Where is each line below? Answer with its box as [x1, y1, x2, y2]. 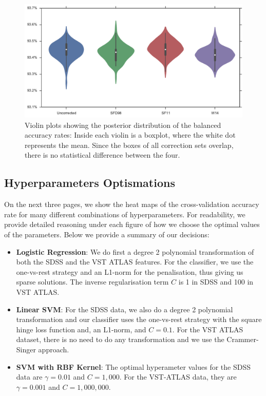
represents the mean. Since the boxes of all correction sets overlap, [25, 139, 234, 150]
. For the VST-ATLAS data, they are [119, 371, 237, 382]
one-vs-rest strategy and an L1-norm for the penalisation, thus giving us [16, 266, 243, 277]
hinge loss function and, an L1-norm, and [16, 324, 146, 334]
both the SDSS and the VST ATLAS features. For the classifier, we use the [16, 256, 254, 267]
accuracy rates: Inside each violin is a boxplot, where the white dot [25, 129, 236, 140]
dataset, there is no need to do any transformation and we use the [16, 334, 224, 345]
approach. [38, 344, 69, 354]
